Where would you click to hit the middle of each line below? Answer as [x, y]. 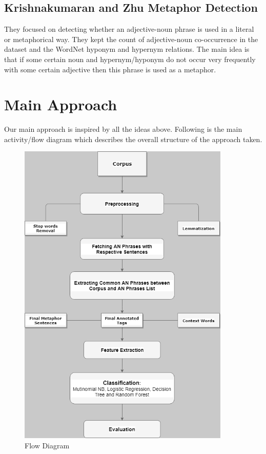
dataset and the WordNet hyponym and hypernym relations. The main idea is [127, 49]
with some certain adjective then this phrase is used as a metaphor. [110, 69]
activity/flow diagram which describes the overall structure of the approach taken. [133, 139]
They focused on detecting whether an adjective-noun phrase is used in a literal [129, 29]
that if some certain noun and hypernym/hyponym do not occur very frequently [130, 59]
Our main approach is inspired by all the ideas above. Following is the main [123, 129]
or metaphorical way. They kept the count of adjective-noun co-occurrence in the [131, 39]
